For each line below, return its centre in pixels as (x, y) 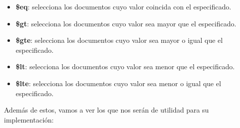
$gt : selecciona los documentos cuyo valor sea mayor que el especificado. (126, 23)
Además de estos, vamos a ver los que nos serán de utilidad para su (107, 110)
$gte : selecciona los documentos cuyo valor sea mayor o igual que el (119, 40)
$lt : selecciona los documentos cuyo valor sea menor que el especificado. (125, 66)
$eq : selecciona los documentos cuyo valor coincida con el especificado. (123, 6)
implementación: (29, 119)
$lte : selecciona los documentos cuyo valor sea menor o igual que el (118, 83)
